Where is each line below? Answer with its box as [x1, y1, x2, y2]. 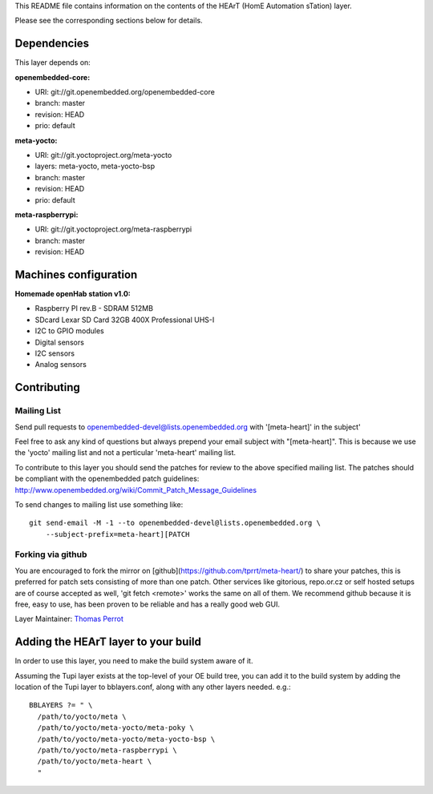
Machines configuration [14, 268, 138, 281]
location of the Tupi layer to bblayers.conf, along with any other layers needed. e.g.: [14, 682, 292, 692]
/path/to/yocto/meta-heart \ [37, 757, 152, 766]
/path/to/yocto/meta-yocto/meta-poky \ [37, 723, 194, 732]
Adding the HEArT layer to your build [14, 635, 202, 649]
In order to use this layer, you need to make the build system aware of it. [14, 656, 253, 666]
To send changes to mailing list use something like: [14, 499, 184, 509]
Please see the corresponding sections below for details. [14, 16, 204, 26]
